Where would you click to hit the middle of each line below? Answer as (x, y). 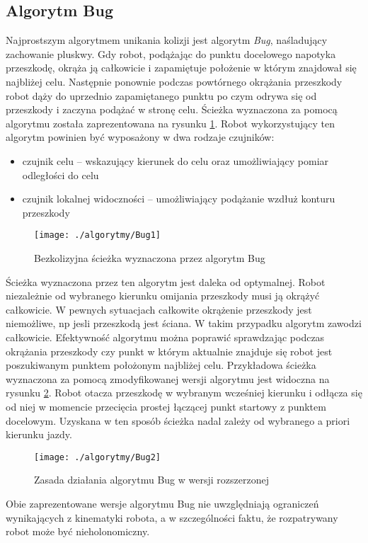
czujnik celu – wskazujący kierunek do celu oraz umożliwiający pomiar (176, 160)
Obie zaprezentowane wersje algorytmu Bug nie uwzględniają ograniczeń (162, 503)
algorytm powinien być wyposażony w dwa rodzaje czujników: (140, 137)
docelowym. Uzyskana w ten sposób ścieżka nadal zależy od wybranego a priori (178, 420)
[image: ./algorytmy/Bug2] (97, 457)
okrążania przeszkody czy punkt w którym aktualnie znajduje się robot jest (169, 351)
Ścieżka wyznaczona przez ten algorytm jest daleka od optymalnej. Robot (166, 281)
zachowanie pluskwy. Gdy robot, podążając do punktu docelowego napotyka (171, 53)
